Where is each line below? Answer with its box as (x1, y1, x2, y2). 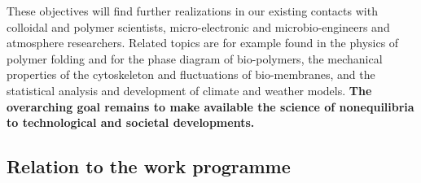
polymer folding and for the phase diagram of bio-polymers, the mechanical (7, 50, 383, 67)
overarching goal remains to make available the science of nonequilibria (7, 98, 414, 115)
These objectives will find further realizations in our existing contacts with (7, 2, 378, 19)
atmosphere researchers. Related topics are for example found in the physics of (7, 34, 399, 51)
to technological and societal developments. (7, 114, 255, 131)
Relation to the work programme (7, 154, 291, 179)
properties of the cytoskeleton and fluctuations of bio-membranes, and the (7, 66, 375, 83)
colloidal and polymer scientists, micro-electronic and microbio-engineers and (7, 18, 390, 35)
